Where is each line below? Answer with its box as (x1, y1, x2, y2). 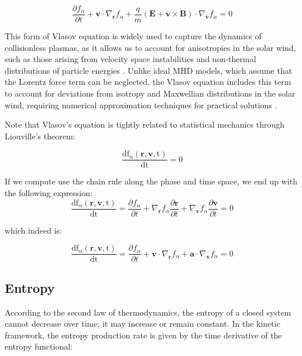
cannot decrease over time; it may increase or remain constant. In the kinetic (5, 317, 280, 330)
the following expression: (5, 187, 92, 199)
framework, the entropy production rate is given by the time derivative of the (5, 328, 282, 341)
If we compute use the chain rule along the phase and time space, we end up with (5, 175, 297, 187)
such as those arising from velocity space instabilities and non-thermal (5, 53, 256, 65)
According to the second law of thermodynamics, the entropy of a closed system (5, 306, 291, 318)
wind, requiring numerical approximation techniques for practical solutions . (5, 98, 277, 111)
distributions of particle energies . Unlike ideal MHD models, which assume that (5, 64, 293, 76)
